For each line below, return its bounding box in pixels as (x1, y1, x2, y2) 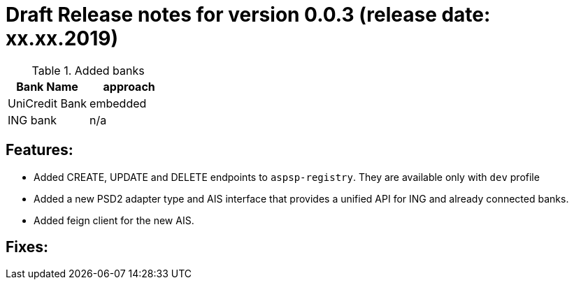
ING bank (8, 112, 57, 127)
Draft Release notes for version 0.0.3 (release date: (6, 3, 491, 27)
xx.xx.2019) (6, 27, 118, 50)
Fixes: (6, 238, 49, 256)
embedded (89, 96, 147, 110)
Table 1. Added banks (31, 63, 145, 78)
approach (103, 79, 155, 94)
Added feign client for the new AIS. (34, 214, 194, 226)
